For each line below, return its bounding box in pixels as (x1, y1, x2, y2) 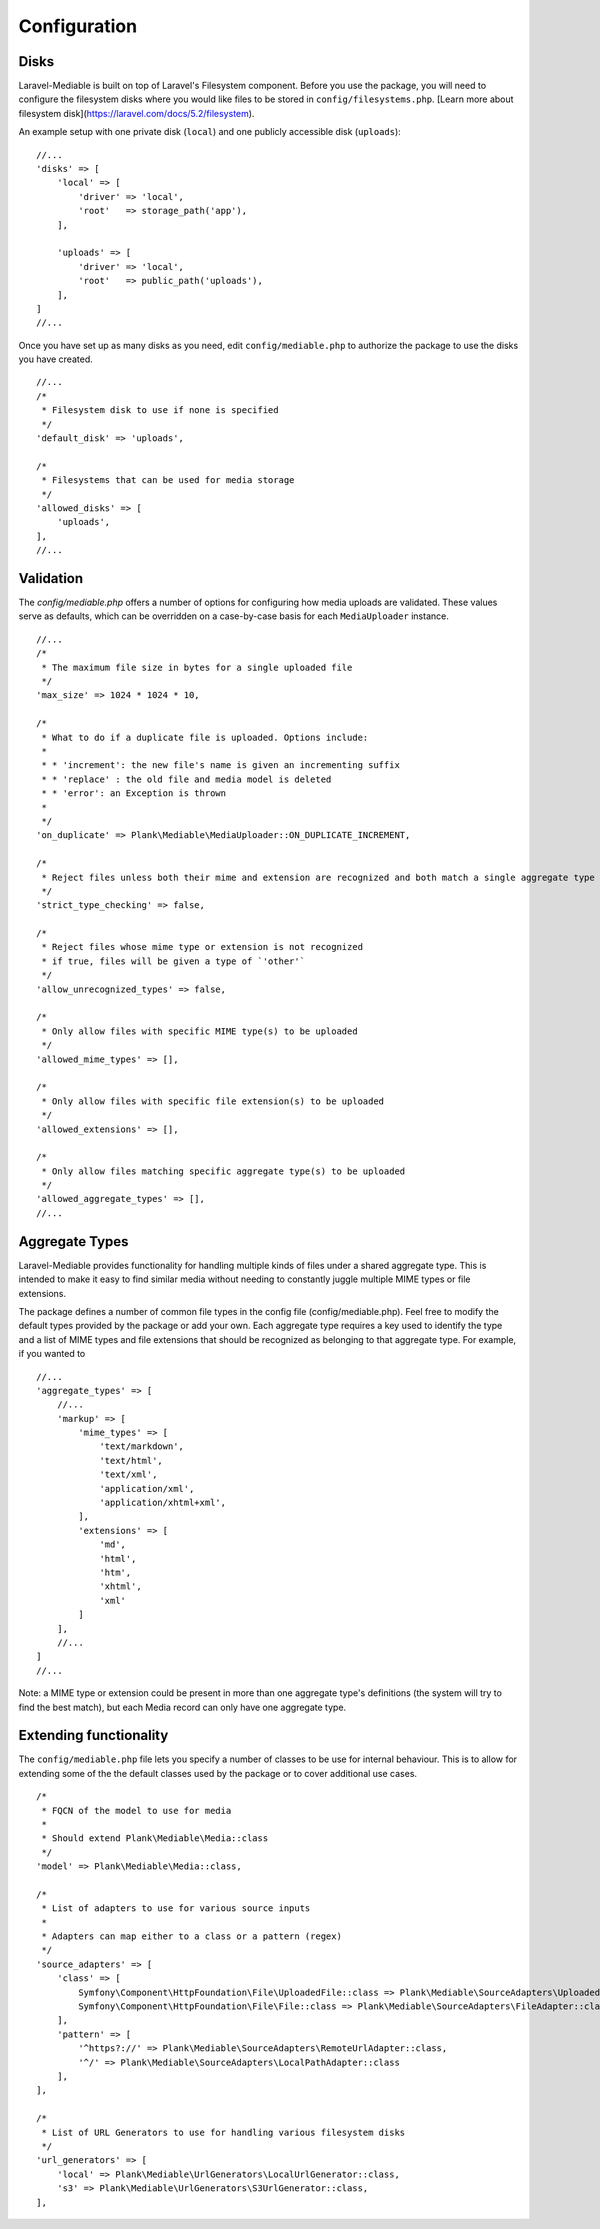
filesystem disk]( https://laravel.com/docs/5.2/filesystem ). (18, 107, 255, 119)
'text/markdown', (99, 1441, 185, 1452)
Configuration (18, 15, 138, 37)
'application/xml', (99, 1483, 195, 1494)
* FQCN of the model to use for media (41, 1805, 232, 1816)
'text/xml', (99, 1469, 158, 1480)
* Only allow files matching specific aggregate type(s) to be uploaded (41, 1165, 406, 1177)
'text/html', (99, 1455, 164, 1466)
